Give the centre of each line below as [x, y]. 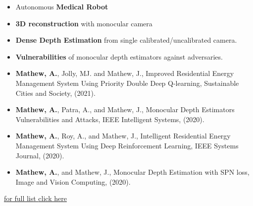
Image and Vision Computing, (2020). [73, 181]
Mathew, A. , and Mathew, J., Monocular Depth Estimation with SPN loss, [132, 172]
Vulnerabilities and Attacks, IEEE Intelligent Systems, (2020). [110, 119]
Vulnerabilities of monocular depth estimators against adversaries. [119, 56]
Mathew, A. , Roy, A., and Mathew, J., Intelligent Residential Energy [123, 136]
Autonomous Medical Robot [62, 6]
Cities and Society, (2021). [55, 93]
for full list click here [35, 198]
